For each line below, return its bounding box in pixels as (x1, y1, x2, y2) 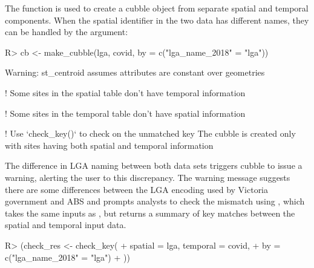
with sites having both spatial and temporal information (5, 139, 214, 151)
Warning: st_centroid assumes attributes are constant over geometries (5, 66, 265, 79)
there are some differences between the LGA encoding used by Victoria (5, 183, 269, 195)
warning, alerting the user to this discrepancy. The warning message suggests (5, 171, 290, 183)
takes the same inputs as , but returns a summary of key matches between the (5, 206, 295, 219)
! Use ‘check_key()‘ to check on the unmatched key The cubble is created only (5, 127, 296, 140)
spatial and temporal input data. (5, 218, 126, 231)
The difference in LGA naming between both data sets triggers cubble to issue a (5, 159, 303, 172)
